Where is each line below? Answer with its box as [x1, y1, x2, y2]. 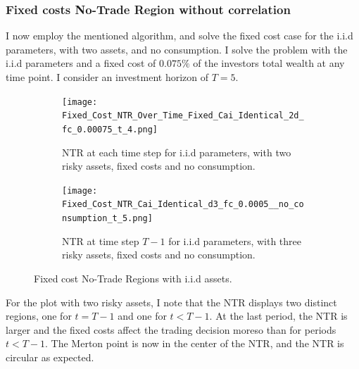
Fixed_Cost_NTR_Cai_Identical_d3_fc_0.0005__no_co [62, 199, 304, 210]
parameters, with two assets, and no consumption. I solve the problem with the [6, 42, 348, 56]
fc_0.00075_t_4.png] [62, 124, 158, 135]
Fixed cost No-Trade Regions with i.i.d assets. [34, 270, 232, 285]
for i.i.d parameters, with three [168, 233, 302, 248]
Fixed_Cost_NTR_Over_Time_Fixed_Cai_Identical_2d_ [62, 111, 304, 121]
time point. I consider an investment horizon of [6, 70, 209, 84]
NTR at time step [62, 233, 139, 248]
